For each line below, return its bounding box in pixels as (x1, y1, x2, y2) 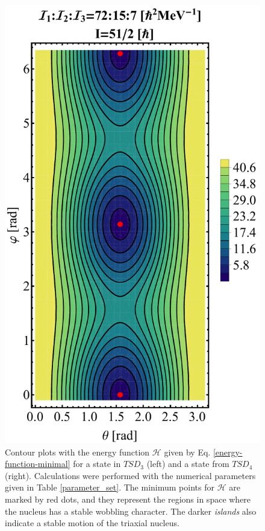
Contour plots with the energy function (5, 445, 150, 458)
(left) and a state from (146, 457, 229, 470)
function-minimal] (5, 457, 70, 470)
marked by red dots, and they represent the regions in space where (5, 493, 251, 505)
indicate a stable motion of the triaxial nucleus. (5, 517, 179, 529)
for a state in (73, 457, 121, 470)
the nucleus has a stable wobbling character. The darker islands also (5, 504, 257, 517)
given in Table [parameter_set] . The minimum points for (5, 481, 214, 494)
